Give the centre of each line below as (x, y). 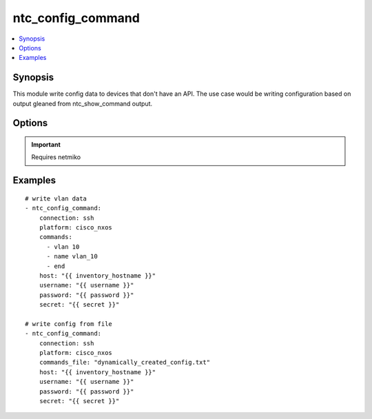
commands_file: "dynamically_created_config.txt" (124, 362)
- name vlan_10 (72, 256)
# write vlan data (56, 198)
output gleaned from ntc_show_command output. (83, 103)
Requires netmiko (56, 157)
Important (46, 145)
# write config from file (69, 324)
